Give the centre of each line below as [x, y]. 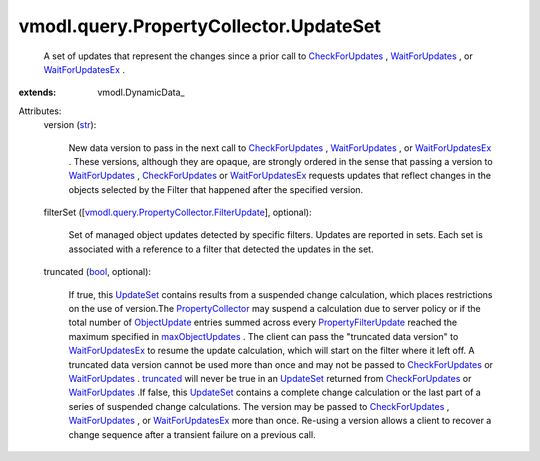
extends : [37, 92]
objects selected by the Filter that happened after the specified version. [216, 189]
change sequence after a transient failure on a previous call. [192, 434]
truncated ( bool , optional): [97, 272]
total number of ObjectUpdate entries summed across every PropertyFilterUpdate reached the [263, 322]
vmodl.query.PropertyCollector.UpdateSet [200, 26]
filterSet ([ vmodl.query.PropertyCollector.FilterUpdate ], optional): [177, 212]
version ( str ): [70, 125]
